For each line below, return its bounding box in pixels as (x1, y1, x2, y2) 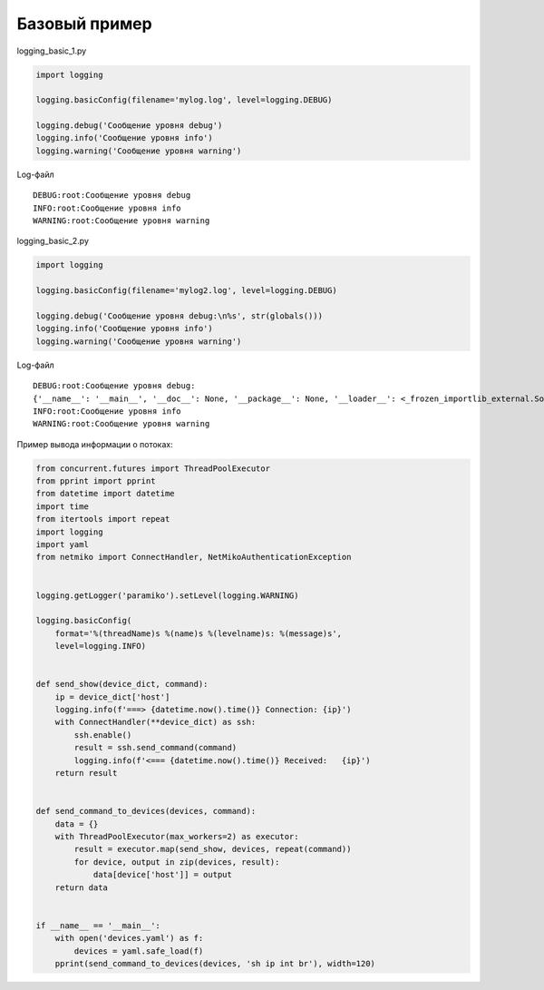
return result (54, 768, 118, 779)
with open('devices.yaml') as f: (54, 933, 204, 944)
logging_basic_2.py (16, 236, 90, 247)
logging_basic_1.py (16, 45, 87, 56)
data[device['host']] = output (92, 869, 233, 880)
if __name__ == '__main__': (35, 920, 160, 930)
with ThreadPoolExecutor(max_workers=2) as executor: (54, 831, 299, 841)
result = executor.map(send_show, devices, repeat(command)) (73, 844, 352, 855)
